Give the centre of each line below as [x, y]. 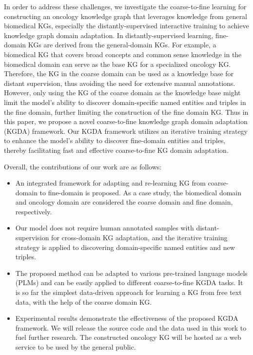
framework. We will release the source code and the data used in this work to [131, 327]
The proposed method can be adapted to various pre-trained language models [131, 273]
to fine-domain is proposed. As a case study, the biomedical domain [140, 192]
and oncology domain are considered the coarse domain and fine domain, [124, 202]
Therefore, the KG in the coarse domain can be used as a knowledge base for [119, 73]
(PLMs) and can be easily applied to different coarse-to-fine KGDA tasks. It [129, 282]
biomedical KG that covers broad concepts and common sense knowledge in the [123, 54]
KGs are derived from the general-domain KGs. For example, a [122, 45]
